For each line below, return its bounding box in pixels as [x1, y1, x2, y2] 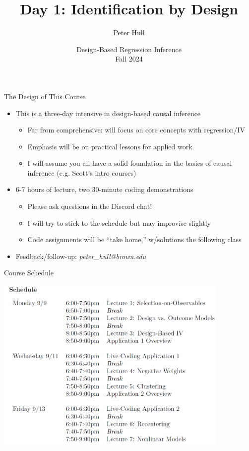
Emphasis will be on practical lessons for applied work [27, 141, 192, 151]
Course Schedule [4, 267, 54, 278]
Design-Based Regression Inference [76, 44, 182, 54]
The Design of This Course [4, 91, 86, 101]
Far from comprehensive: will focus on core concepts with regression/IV [27, 125, 245, 135]
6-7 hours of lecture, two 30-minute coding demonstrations [15, 184, 193, 194]
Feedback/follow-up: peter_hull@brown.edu [15, 251, 146, 261]
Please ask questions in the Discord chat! [27, 201, 152, 211]
